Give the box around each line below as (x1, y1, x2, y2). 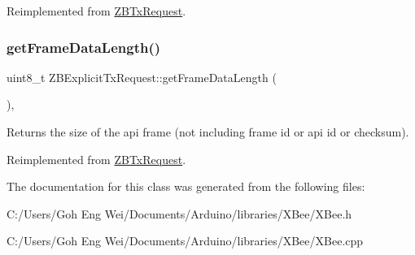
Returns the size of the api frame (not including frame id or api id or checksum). (7, 123, 409, 140)
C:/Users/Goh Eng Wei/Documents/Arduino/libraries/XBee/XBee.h (7, 205, 352, 222)
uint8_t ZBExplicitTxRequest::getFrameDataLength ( (7, 68, 277, 85)
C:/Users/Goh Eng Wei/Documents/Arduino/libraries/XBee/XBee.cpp (7, 232, 364, 249)
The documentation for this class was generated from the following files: (7, 178, 365, 195)
